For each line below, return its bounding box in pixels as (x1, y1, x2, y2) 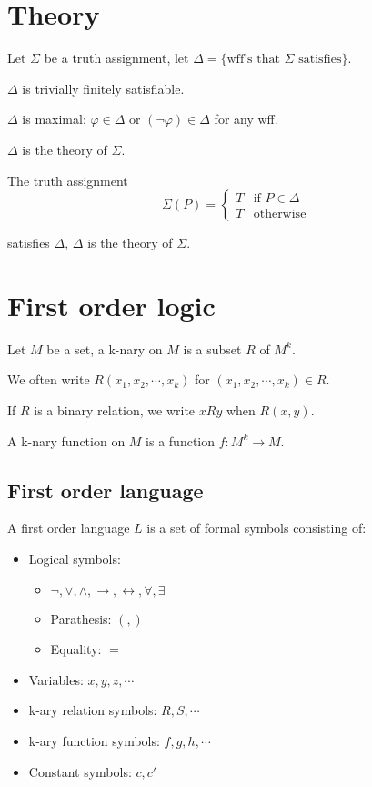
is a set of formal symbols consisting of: (146, 518, 367, 537)
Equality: (50, 639, 102, 659)
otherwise (253, 208, 307, 221)
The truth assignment (7, 170, 128, 189)
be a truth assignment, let (44, 48, 189, 67)
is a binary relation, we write (34, 401, 196, 419)
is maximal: (22, 109, 86, 128)
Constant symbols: (28, 761, 132, 781)
